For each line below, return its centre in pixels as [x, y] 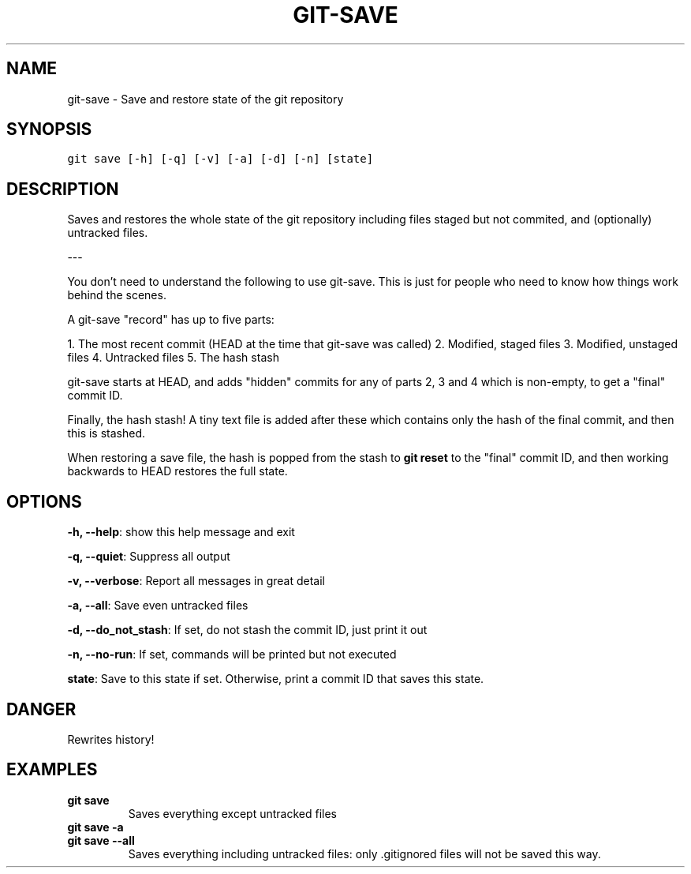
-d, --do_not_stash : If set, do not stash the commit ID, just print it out [247, 630]
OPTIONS [44, 501]
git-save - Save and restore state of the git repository [205, 99]
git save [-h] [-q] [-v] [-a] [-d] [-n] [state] [220, 159]
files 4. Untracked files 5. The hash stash [173, 358]
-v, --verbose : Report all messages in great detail [196, 581]
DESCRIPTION [63, 189]
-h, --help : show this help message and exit [181, 532]
